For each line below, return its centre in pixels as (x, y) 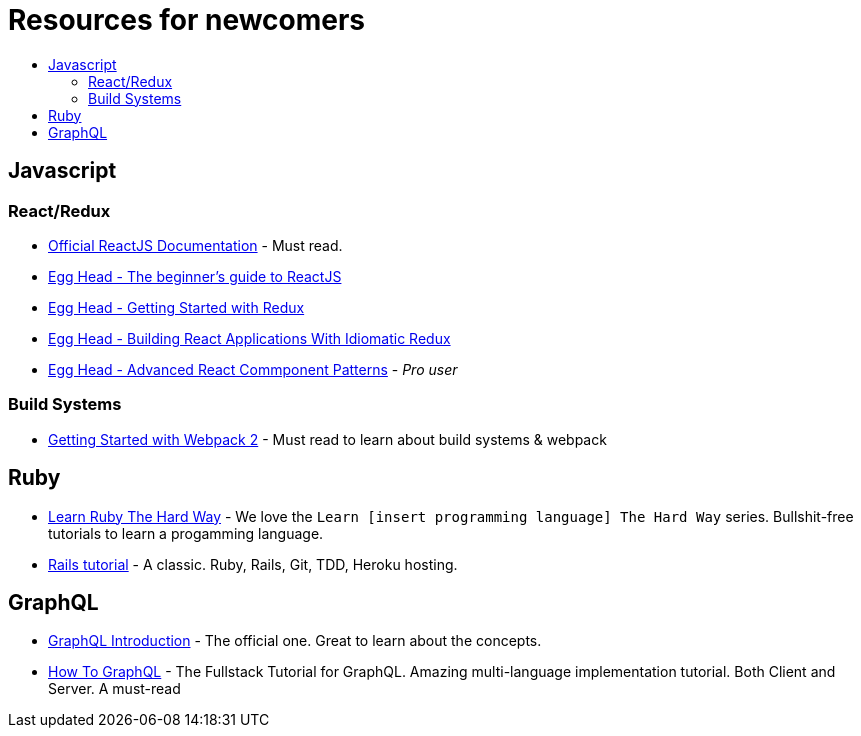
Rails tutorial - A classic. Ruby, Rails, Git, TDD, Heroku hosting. (253, 564)
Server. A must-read (114, 689)
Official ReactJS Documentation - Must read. (195, 245)
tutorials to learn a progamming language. (186, 533)
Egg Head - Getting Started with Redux (176, 307)
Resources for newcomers (187, 20)
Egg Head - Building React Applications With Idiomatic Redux (249, 338)
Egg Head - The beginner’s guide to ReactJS (195, 276)
